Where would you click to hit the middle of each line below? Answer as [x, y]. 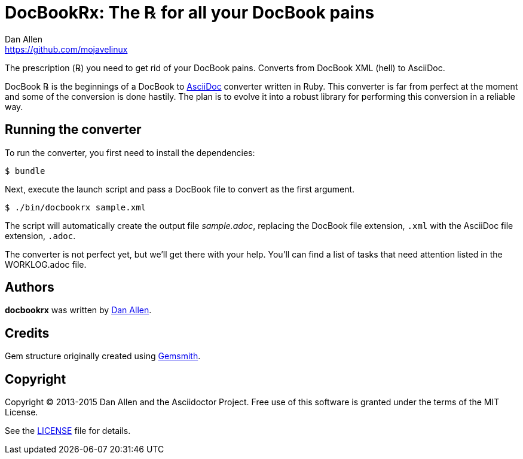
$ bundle [25, 171]
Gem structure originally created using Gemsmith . [103, 356]
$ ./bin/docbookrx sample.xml [76, 207]
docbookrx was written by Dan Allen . [78, 310]
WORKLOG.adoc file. [46, 264]
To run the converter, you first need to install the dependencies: [130, 152]
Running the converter [73, 130]
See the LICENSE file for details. [68, 431]
